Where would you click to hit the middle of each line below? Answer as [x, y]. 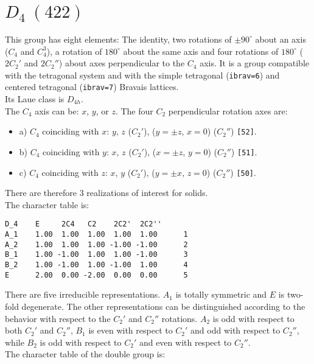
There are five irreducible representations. [83, 294]
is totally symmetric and [221, 294]
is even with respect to [131, 330]
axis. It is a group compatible [255, 63]
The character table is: [47, 204]
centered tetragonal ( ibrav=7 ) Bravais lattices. [92, 87]
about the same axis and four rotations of [201, 51]
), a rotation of [74, 51]
